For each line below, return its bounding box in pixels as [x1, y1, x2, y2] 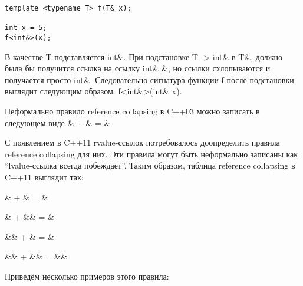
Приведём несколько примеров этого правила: [5, 269, 169, 282]
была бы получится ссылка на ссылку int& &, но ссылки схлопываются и [5, 62, 271, 74]
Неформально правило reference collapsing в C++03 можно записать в [5, 105, 260, 117]
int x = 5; [5, 24, 47, 32]
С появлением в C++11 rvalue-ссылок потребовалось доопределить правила [5, 136, 280, 149]
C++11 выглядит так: [5, 170, 84, 183]
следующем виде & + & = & [5, 116, 111, 129]
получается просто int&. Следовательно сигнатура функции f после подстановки [5, 73, 294, 86]
